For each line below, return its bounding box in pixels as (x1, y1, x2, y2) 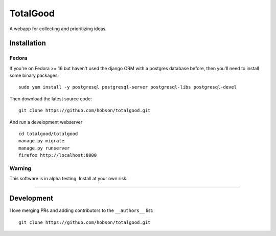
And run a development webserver (9, 119, 83, 125)
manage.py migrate (18, 138, 65, 144)
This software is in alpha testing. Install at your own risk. (9, 176, 128, 182)
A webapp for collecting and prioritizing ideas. (9, 26, 107, 32)
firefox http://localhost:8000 (18, 153, 97, 158)
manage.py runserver (18, 145, 70, 151)
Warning (9, 164, 32, 171)
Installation (9, 39, 46, 48)
